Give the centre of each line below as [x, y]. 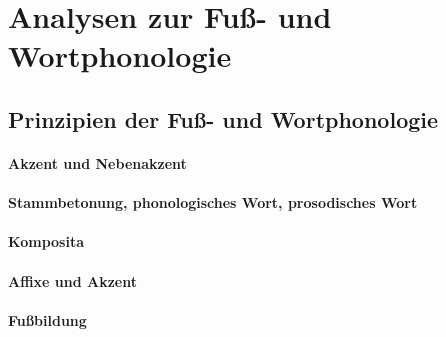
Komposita [46, 241]
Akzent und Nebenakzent [97, 162]
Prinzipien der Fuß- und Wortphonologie [223, 118]
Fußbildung [47, 319]
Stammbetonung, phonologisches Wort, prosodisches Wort [213, 202]
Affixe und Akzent [72, 280]
